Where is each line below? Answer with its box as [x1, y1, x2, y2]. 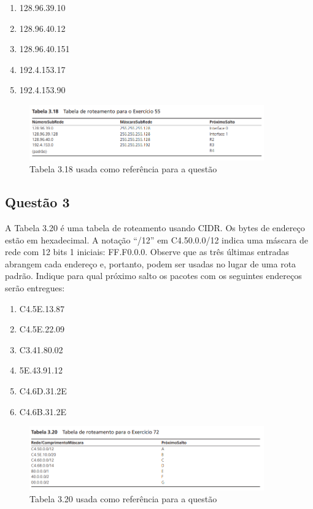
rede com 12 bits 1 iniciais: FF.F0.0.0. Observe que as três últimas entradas [5, 245, 289, 258]
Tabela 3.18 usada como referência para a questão [29, 163, 217, 175]
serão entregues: [5, 281, 65, 294]
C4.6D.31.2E [19, 384, 67, 397]
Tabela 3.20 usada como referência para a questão [29, 492, 217, 505]
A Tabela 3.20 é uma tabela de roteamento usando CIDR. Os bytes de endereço [5, 221, 305, 234]
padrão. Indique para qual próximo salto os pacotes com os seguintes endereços [5, 269, 302, 282]
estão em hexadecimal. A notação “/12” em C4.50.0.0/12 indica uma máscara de [5, 233, 309, 246]
